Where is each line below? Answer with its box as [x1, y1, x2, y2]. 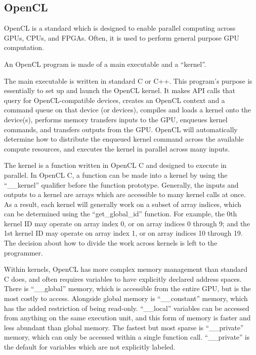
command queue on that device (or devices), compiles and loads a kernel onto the [4, 104, 251, 115]
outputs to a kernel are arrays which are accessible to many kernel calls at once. [4, 189, 246, 200]
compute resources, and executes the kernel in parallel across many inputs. [4, 143, 230, 153]
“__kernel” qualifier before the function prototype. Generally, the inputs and [4, 179, 239, 190]
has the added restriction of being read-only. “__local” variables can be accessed [4, 303, 250, 313]
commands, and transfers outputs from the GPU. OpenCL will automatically [4, 124, 238, 134]
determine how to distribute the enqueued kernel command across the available [4, 134, 244, 144]
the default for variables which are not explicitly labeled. [4, 342, 175, 352]
